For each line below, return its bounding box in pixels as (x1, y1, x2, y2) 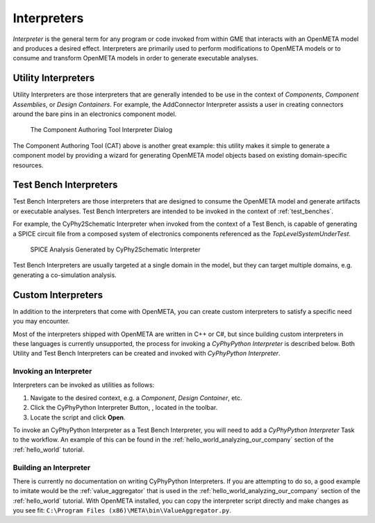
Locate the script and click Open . (30, 413, 126, 422)
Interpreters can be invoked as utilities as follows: (12, 381, 155, 389)
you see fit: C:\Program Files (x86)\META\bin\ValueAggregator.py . (12, 506, 232, 515)
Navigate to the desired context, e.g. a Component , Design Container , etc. (30, 393, 242, 402)
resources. (12, 160, 44, 169)
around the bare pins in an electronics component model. (12, 110, 177, 118)
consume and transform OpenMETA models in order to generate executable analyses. (12, 54, 258, 63)
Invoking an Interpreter (12, 367, 92, 376)
